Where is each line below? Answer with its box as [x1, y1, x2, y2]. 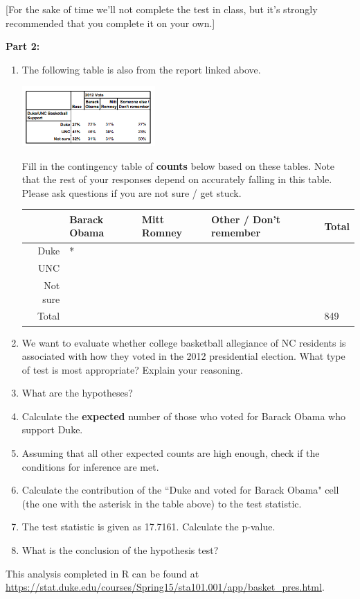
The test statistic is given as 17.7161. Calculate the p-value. [21, 519, 276, 534]
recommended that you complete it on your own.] [6, 15, 215, 30]
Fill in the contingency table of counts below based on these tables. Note [21, 158, 335, 173]
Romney [141, 225, 183, 240]
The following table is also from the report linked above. [21, 62, 261, 76]
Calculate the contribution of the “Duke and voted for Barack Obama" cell [21, 483, 339, 497]
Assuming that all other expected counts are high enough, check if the [21, 446, 320, 460]
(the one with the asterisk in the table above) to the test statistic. [21, 496, 302, 510]
